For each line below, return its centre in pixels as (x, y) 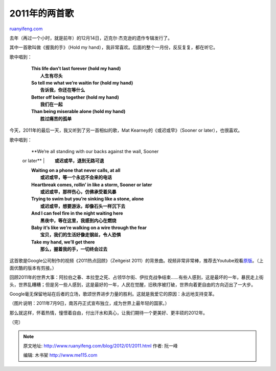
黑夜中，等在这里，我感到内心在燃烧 (78, 220)
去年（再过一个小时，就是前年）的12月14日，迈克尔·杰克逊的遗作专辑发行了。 (91, 38)
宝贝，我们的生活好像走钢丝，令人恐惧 (80, 235)
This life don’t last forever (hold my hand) (76, 69)
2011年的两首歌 (42, 13)
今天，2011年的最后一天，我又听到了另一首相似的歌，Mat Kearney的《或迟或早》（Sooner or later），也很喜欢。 (126, 130)
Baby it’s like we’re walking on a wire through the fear (89, 228)
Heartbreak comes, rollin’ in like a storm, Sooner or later (92, 184)
